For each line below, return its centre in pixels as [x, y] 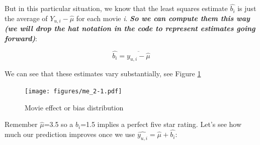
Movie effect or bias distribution [74, 107]
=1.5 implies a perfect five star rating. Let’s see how [161, 124]
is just [247, 8]
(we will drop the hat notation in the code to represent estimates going [130, 28]
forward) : [21, 38]
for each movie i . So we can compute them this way [163, 18]
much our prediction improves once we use [70, 134]
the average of [26, 18]
